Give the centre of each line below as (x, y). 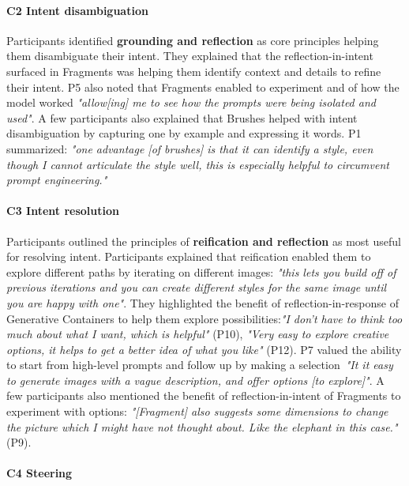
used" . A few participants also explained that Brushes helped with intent (182, 117)
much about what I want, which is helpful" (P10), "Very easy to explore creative (198, 334)
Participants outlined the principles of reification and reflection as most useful (204, 241)
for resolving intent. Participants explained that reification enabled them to (189, 256)
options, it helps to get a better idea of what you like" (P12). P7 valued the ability (204, 349)
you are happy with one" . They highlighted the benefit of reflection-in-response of (203, 302)
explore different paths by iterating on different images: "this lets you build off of (201, 271)
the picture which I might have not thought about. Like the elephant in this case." (202, 426)
